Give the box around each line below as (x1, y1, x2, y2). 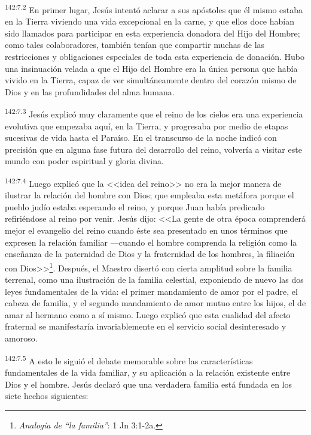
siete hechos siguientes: (5, 389, 89, 402)
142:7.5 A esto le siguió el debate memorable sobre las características (5, 352, 253, 367)
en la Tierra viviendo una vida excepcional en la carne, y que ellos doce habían (5, 15, 294, 28)
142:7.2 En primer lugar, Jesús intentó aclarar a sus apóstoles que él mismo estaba (5, 2, 303, 16)
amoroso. (5, 332, 38, 345)
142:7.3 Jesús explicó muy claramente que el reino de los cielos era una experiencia (5, 106, 303, 120)
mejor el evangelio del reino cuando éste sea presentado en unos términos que (5, 224, 288, 237)
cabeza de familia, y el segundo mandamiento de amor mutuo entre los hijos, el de (5, 297, 306, 309)
